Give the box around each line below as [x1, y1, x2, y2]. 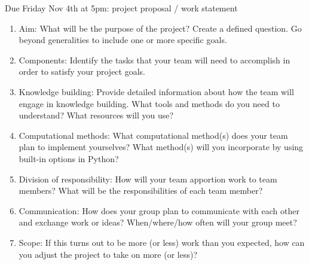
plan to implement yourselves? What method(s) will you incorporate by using [19, 141, 304, 153]
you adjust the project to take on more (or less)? [19, 248, 198, 260]
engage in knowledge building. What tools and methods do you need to [19, 97, 280, 109]
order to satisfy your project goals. [19, 65, 145, 78]
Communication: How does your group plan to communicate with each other [19, 204, 299, 217]
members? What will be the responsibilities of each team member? [19, 184, 263, 197]
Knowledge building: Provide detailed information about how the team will [19, 85, 294, 98]
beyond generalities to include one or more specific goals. [19, 33, 227, 46]
